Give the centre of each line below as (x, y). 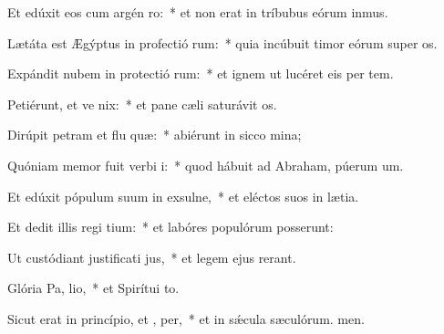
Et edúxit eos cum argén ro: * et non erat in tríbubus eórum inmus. (198, 12)
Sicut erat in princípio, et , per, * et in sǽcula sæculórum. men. (186, 318)
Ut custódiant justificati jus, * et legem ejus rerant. (152, 257)
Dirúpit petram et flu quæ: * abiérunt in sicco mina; (155, 135)
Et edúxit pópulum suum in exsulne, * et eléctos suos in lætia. (183, 196)
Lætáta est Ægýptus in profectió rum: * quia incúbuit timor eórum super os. (222, 42)
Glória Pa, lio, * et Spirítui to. (93, 288)
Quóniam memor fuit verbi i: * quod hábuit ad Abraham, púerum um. (206, 165)
